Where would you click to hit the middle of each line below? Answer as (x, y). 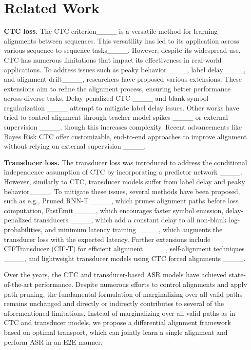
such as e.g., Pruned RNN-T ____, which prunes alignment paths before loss (121, 201)
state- (237, 274)
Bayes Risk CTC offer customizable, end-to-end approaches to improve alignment (125, 136)
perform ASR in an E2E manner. (53, 341)
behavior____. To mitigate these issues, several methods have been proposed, (122, 191)
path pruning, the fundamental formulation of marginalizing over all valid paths (123, 294)
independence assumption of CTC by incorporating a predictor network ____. (123, 172)
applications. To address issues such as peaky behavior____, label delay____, (125, 69)
